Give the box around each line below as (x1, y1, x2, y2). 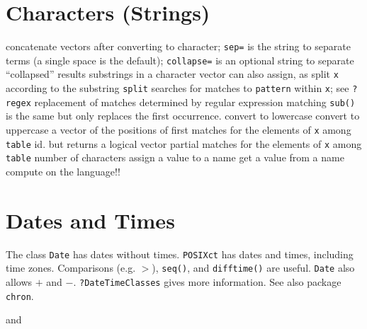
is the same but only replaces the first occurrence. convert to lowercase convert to (6, 108, 360, 123)
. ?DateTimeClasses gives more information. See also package (73, 275, 341, 289)
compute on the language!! (6, 163, 120, 178)
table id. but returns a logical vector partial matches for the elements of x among (6, 136, 362, 151)
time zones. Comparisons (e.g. (6, 260, 136, 275)
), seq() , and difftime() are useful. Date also (152, 260, 355, 275)
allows (6, 275, 33, 289)
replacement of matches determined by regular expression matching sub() (34, 94, 356, 109)
